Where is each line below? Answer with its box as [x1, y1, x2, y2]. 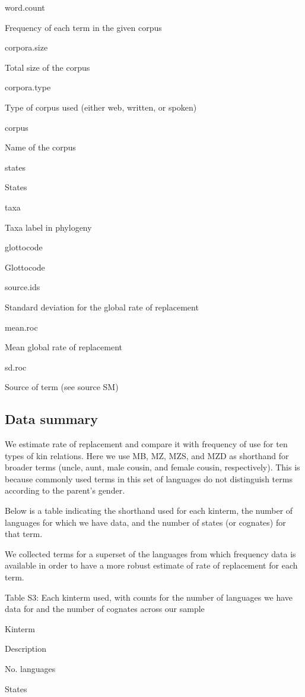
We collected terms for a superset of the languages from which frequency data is [5, 547, 296, 560]
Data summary [5, 410, 99, 428]
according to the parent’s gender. [5, 484, 125, 497]
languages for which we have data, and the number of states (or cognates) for [5, 516, 286, 528]
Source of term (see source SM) [5, 381, 119, 393]
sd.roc [5, 360, 27, 373]
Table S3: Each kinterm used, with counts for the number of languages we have [5, 591, 293, 603]
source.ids [5, 281, 40, 293]
